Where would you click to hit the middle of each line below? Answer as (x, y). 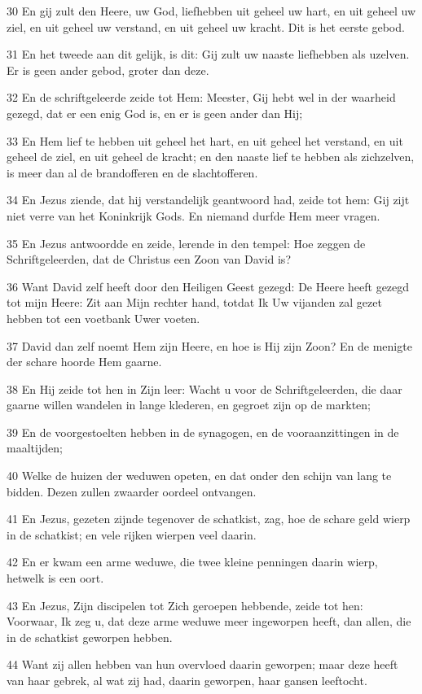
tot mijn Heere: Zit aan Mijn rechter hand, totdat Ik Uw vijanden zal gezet (194, 302)
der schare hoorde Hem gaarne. (84, 362)
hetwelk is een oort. (55, 578)
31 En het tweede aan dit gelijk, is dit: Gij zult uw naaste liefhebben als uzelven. (208, 54)
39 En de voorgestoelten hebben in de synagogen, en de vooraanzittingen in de (203, 432)
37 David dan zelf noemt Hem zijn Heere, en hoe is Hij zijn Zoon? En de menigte (209, 345)
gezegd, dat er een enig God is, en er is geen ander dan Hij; (155, 113)
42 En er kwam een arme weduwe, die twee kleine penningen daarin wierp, (192, 562)
